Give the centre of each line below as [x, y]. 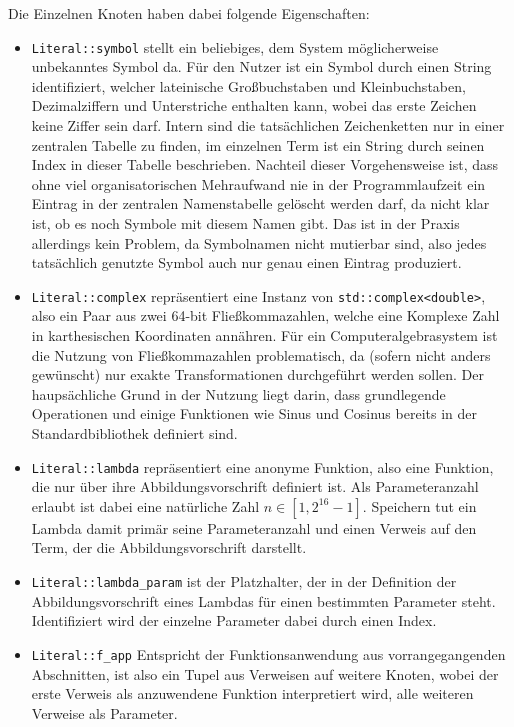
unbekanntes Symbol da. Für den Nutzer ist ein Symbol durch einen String [261, 66]
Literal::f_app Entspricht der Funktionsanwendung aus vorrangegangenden [268, 653]
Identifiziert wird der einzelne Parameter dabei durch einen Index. [234, 620]
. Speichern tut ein [419, 505]
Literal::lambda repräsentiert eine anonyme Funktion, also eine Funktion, [262, 466]
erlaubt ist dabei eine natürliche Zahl [145, 505]
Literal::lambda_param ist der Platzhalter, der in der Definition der [244, 581]
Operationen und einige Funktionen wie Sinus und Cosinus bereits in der [254, 413]
